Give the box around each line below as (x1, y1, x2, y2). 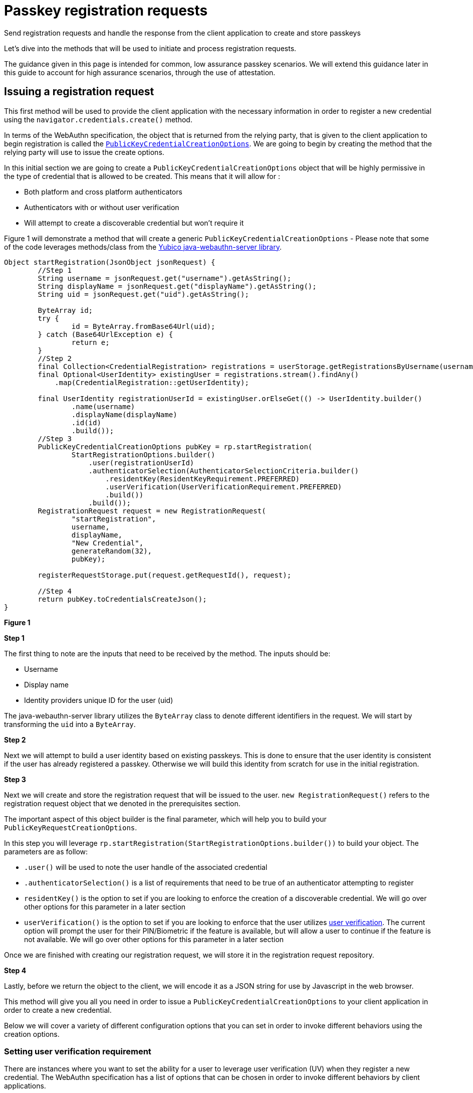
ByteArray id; (38, 306, 93, 314)
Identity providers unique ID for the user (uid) (24, 695, 173, 704)
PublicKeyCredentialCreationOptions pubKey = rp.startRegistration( (38, 442, 313, 451)
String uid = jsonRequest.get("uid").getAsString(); (38, 290, 249, 298)
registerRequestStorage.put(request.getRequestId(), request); (38, 571, 292, 579)
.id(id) (71, 418, 101, 427)
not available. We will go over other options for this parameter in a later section (24, 935, 284, 944)
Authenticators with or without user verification (24, 203, 179, 212)
